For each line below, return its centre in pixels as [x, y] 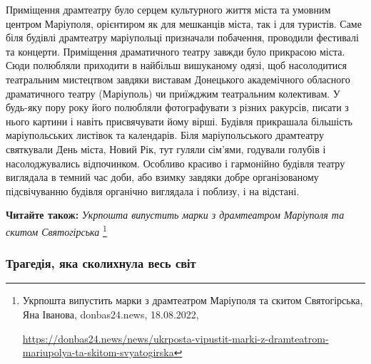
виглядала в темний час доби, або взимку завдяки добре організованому [162, 177]
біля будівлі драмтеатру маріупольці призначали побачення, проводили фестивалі [182, 37]
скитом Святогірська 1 [56, 230]
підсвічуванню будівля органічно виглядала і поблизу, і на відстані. [153, 191]
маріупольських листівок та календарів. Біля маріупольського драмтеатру [165, 135]
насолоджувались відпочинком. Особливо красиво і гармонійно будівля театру [176, 163]
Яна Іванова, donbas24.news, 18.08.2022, [111, 314]
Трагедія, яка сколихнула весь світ [101, 263]
